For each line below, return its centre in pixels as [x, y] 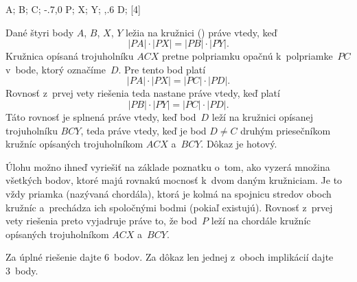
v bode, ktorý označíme [56, 69]
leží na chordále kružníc [261, 221]
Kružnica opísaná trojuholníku [70, 56]
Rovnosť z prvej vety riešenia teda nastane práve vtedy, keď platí [143, 93]
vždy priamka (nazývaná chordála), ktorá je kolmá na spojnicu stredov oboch [169, 193]
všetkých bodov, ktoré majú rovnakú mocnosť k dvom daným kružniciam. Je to [174, 180]
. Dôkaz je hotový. [239, 144]
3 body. [22, 270]
